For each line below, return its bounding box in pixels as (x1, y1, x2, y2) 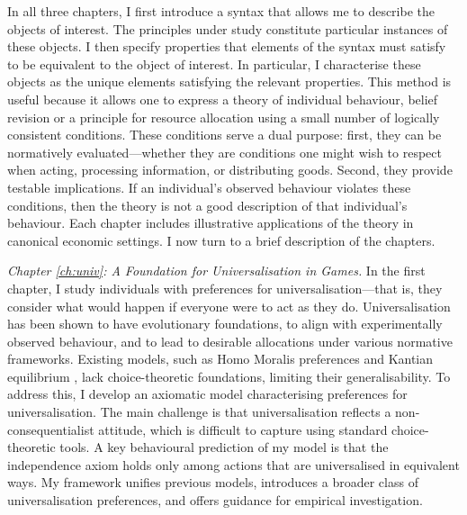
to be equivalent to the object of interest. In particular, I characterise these (7, 54, 421, 73)
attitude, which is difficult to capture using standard (98, 420, 388, 438)
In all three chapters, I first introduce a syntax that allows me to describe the (7, 2, 435, 20)
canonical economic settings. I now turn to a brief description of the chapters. (7, 230, 436, 249)
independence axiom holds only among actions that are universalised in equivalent (7, 455, 460, 474)
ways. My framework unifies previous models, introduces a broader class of (7, 473, 418, 492)
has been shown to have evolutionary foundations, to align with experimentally (7, 314, 443, 333)
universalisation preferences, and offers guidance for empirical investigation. (7, 491, 423, 510)
